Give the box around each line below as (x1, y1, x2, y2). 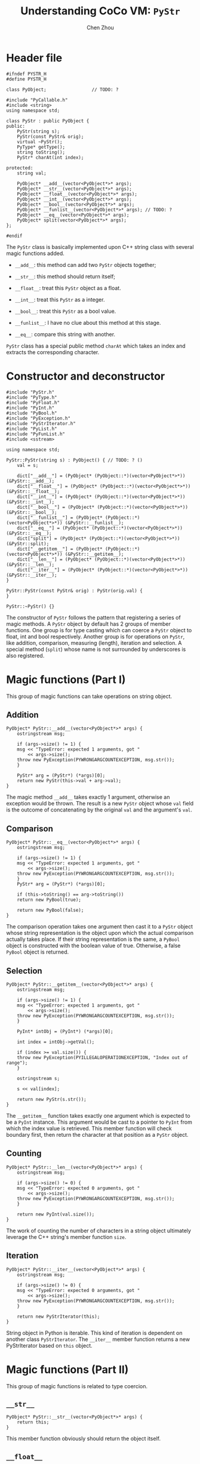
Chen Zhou (86, 24, 115, 31)
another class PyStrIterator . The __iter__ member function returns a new (6, 1336, 190, 1343)
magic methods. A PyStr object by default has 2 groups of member (6, 620, 171, 628)
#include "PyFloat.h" (6, 399, 60, 405)
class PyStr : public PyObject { (6, 118, 90, 124)
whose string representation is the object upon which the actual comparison (6, 930, 194, 937)
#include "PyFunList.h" (6, 431, 66, 437)
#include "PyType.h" (6, 394, 58, 401)
